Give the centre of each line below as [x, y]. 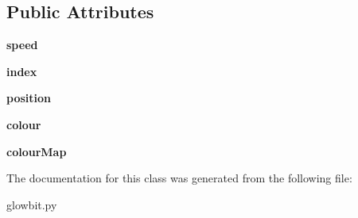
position [29, 98]
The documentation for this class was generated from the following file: [179, 178]
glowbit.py [32, 204]
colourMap [37, 151]
